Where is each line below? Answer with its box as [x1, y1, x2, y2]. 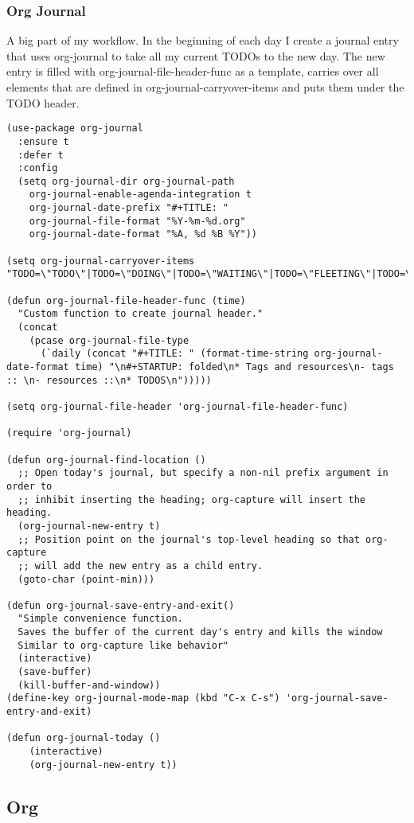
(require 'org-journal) [6, 427, 132, 439]
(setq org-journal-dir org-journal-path [18, 175, 235, 187]
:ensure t [18, 135, 69, 147]
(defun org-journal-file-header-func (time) [6, 294, 246, 306]
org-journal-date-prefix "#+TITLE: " [29, 202, 229, 214]
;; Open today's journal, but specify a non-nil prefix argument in [18, 467, 389, 479]
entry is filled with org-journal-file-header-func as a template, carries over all [6, 63, 379, 80]
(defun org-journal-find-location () [6, 454, 206, 466]
